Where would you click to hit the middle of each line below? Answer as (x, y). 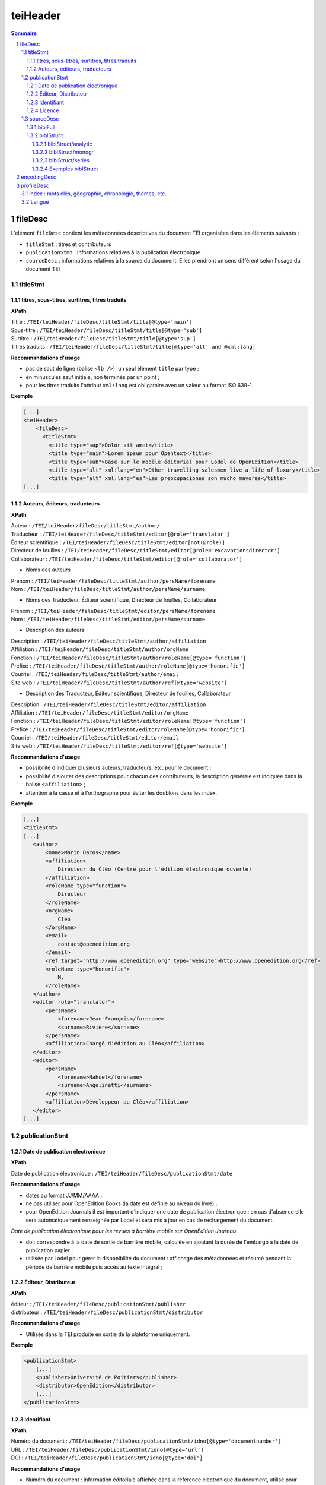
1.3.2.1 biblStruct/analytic (62, 144)
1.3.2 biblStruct (45, 135)
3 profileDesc (33, 185)
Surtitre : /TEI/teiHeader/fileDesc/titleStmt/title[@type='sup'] (103, 338)
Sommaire (24, 33)
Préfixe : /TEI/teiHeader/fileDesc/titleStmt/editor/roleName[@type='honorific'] (128, 729)
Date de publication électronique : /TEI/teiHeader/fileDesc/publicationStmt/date (122, 1173)
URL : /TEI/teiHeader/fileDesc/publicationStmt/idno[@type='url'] (107, 1449)
